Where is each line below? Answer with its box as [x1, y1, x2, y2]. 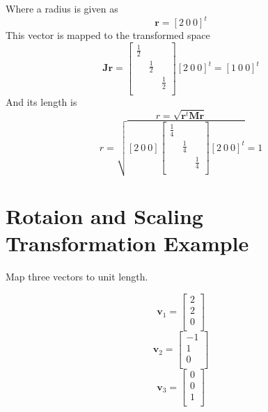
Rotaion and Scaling [6, 202, 203, 230]
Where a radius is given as [6, 1, 118, 15]
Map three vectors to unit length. [6, 269, 148, 284]
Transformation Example [6, 229, 249, 257]
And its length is [6, 94, 77, 109]
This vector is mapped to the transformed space [6, 28, 210, 42]
